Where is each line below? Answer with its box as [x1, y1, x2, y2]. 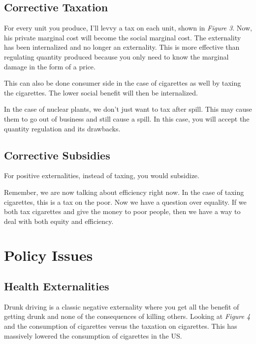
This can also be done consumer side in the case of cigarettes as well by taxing [4, 78, 241, 88]
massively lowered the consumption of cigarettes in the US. [4, 330, 182, 341]
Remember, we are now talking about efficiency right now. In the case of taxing [4, 187, 244, 197]
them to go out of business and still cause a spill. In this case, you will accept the [4, 113, 250, 124]
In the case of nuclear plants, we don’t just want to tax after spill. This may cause [4, 104, 252, 114]
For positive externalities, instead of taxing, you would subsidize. [4, 170, 199, 181]
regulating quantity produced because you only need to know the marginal [4, 51, 229, 62]
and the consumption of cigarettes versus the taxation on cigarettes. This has [4, 321, 237, 331]
